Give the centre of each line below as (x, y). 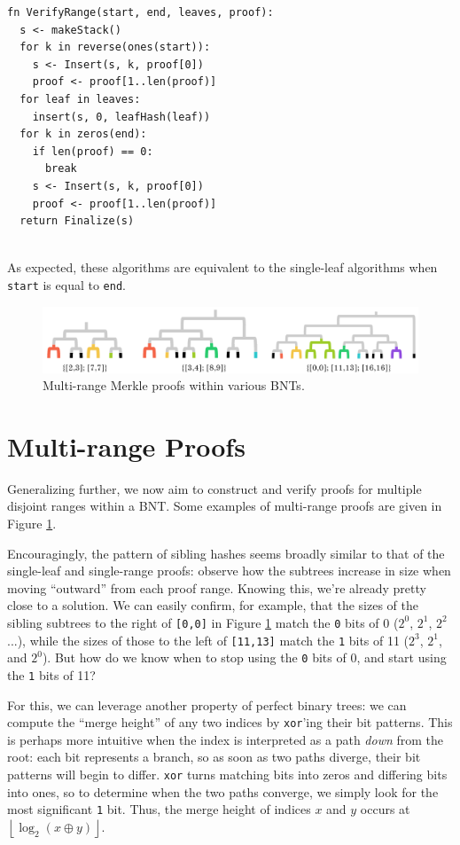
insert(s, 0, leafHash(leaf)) (121, 117)
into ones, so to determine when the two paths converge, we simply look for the (223, 791)
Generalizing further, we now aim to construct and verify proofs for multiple (214, 488)
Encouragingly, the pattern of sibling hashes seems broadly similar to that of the (226, 553)
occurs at (385, 809)
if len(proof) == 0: (93, 151)
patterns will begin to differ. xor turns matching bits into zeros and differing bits (227, 775)
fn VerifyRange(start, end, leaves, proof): (140, 12)
